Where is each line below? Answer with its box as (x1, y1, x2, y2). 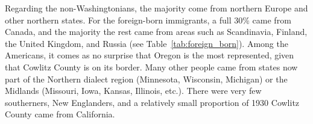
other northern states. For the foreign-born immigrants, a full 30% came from (5, 13, 291, 26)
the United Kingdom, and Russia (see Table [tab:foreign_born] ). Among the (5, 37, 288, 49)
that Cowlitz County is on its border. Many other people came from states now (5, 60, 298, 73)
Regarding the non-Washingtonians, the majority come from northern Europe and (5, 2, 308, 14)
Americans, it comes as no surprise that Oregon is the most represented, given (5, 49, 294, 61)
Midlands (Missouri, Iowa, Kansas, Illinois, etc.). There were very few (5, 84, 262, 97)
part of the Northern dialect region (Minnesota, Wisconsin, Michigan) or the (5, 72, 288, 85)
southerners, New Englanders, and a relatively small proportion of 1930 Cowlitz (5, 96, 300, 108)
